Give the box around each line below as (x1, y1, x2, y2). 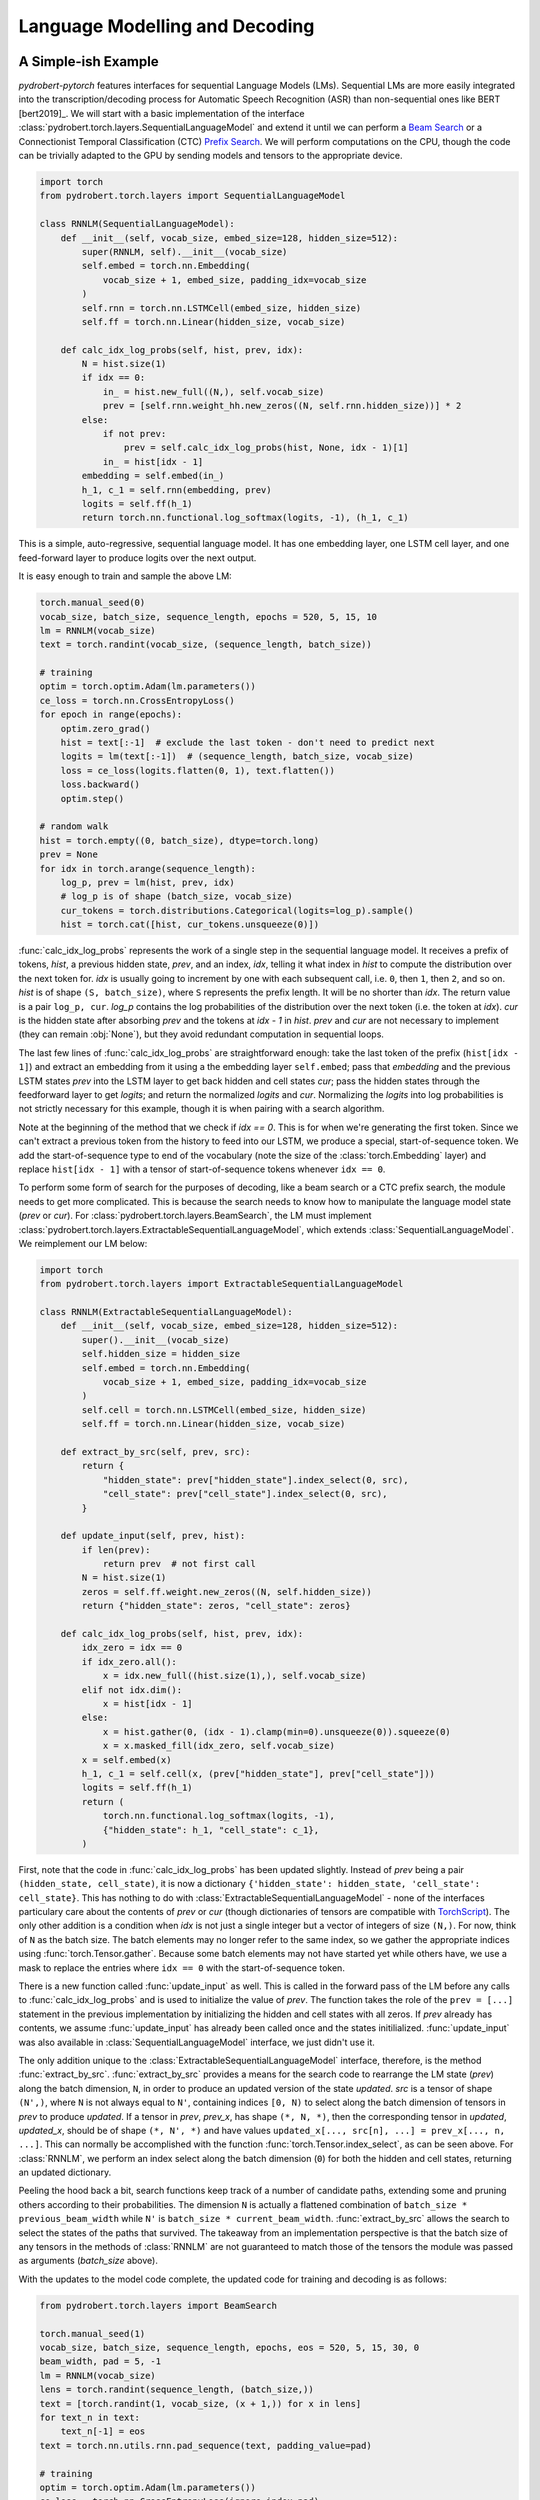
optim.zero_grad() (60, 723, 151, 734)
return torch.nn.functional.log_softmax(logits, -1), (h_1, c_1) (81, 512, 409, 524)
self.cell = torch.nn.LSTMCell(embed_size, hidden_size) (81, 1404, 367, 1415)
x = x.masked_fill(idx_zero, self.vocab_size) (102, 1740, 335, 1752)
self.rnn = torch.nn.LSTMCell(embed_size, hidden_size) (81, 302, 362, 314)
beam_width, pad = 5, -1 (39, 2356, 162, 2367)
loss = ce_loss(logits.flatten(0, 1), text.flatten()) (60, 765, 335, 776)
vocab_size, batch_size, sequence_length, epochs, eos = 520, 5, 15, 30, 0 (39, 2341, 420, 2353)
